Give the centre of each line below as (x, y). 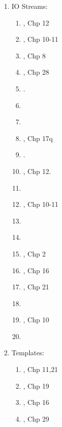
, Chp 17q (38, 138)
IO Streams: (30, 6)
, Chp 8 (34, 55)
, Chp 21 (36, 287)
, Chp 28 (36, 72)
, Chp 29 (36, 418)
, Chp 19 (36, 385)
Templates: (28, 353)
